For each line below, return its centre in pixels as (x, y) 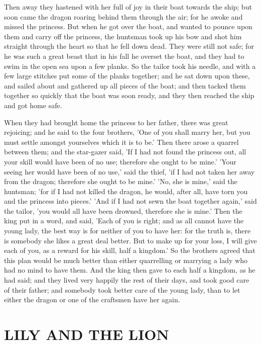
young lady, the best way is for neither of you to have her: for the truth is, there (127, 231)
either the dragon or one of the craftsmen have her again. (92, 299)
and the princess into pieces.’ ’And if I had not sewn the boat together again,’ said (130, 201)
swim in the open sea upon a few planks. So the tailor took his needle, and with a (130, 66)
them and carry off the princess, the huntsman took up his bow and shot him (123, 36)
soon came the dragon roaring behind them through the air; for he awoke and (123, 16)
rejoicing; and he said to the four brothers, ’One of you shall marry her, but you (127, 132)
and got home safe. (33, 105)
